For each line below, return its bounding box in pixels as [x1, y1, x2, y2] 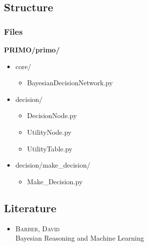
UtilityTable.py [27, 143, 73, 153]
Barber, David [15, 223, 60, 233]
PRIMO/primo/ [4, 45, 60, 54]
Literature [4, 200, 57, 215]
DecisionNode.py [27, 110, 77, 121]
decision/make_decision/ [15, 160, 90, 170]
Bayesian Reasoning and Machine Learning [15, 233, 144, 243]
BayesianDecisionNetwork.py [27, 77, 113, 88]
